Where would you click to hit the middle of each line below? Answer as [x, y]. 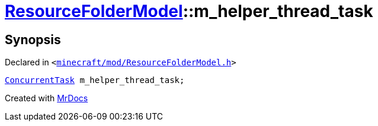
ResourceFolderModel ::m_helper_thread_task [189, 11]
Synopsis [33, 39]
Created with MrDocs [47, 98]
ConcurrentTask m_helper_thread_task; [95, 80]
